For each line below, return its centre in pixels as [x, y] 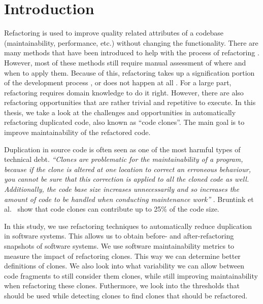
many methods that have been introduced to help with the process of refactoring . [132, 53]
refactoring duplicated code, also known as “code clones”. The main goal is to [124, 122]
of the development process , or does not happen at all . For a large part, [118, 82]
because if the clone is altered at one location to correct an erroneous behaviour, [127, 169]
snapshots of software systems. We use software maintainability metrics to [119, 246]
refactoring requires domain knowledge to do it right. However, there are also [124, 92]
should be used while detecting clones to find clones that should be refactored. [126, 295]
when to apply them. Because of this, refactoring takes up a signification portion [129, 72]
